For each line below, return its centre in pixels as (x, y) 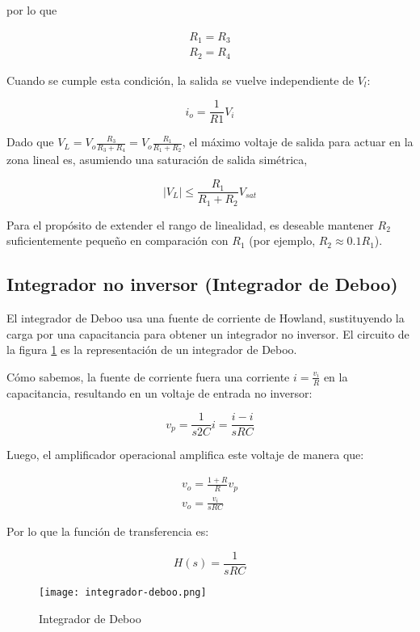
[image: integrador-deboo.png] (123, 593)
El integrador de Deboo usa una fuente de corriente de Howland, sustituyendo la (206, 317)
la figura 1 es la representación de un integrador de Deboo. (152, 350)
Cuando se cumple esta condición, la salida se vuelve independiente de (181, 80)
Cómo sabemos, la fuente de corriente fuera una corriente (148, 376)
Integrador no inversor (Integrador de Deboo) (202, 284)
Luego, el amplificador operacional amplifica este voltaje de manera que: (185, 455)
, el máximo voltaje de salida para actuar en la (298, 142)
